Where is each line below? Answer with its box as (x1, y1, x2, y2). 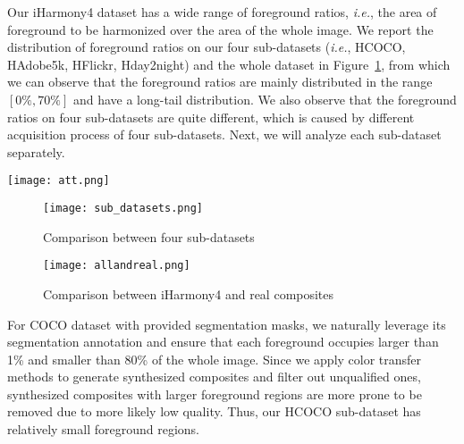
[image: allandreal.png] (43, 259, 190, 272)
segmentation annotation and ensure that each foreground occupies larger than (7, 332, 439, 351)
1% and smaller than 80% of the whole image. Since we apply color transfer (7, 349, 422, 368)
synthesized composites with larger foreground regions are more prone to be (7, 384, 422, 403)
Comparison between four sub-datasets (43, 227, 255, 246)
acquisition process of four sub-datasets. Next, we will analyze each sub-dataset (7, 125, 442, 144)
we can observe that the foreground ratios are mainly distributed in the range (7, 72, 433, 91)
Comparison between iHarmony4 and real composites (43, 284, 334, 303)
